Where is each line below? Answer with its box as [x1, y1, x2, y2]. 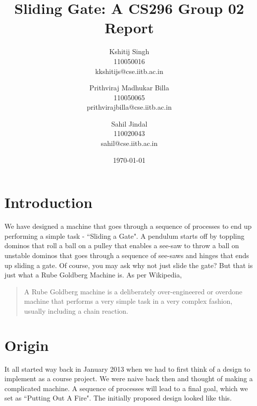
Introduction [4, 192, 93, 212]
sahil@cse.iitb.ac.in [101, 138, 158, 148]
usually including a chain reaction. [24, 305, 128, 316]
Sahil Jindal [111, 118, 148, 129]
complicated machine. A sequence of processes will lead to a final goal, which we [4, 383, 248, 393]
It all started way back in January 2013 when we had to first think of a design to [4, 363, 251, 374]
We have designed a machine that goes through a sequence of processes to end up [4, 221, 252, 231]
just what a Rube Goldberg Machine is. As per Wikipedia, [4, 270, 182, 280]
